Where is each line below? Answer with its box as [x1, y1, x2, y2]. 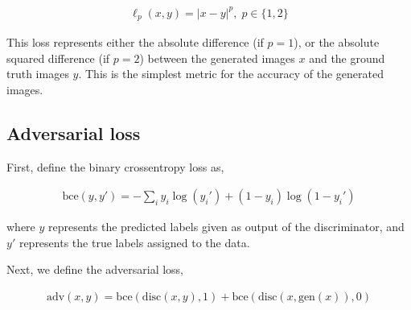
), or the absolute [294, 33, 380, 50]
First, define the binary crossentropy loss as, [6, 158, 224, 175]
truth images [6, 65, 69, 82]
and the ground [309, 49, 385, 66]
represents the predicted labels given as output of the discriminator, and [48, 218, 405, 235]
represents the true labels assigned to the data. [18, 234, 250, 250]
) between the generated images [139, 49, 295, 66]
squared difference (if [6, 49, 110, 66]
